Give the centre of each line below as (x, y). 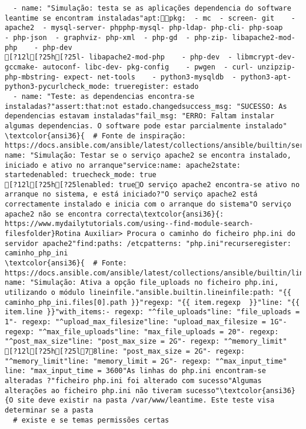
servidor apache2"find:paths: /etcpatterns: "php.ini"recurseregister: (148, 243)
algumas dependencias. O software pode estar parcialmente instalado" (146, 126)
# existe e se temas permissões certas (91, 420)
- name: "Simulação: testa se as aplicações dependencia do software (152, 8)
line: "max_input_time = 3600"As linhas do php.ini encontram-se (135, 371)
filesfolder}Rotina (43, 234)
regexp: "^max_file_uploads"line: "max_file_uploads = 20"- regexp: (142, 332)
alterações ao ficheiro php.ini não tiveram (93, 390)
